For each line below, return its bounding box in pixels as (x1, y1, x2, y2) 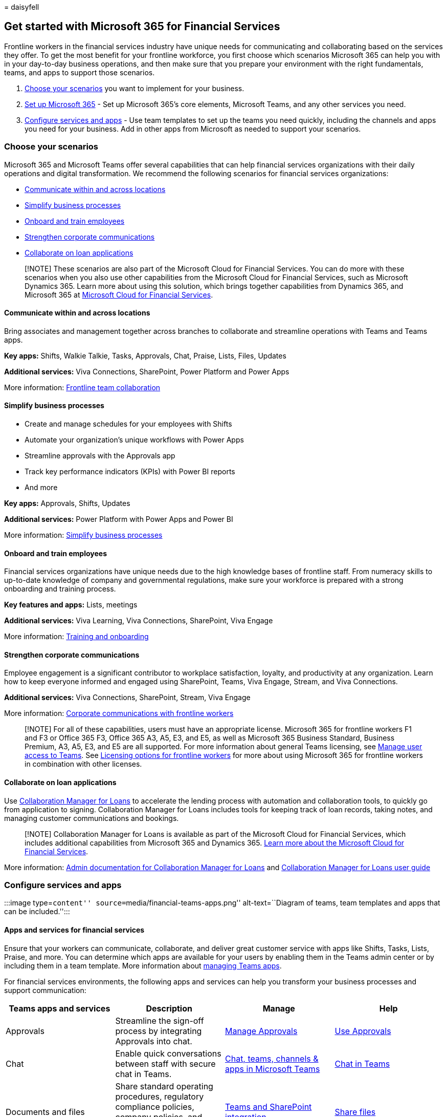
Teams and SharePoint (225, 1101, 312, 1112)
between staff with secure (115, 1058, 216, 1069)
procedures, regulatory (115, 1091, 204, 1102)
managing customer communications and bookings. (4, 813, 179, 823)
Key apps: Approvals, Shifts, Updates (4, 499, 130, 508)
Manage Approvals (225, 1025, 298, 1036)
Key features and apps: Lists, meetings (4, 600, 138, 609)
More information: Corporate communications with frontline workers (4, 709, 234, 718)
